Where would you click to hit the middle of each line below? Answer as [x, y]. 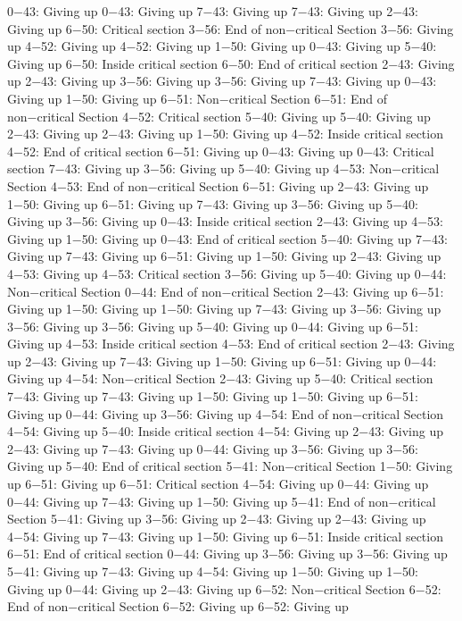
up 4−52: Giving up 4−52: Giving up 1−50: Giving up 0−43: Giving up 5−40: [222, 46]
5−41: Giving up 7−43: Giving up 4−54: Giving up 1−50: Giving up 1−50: [213, 571]
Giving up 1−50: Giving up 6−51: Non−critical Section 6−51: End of [197, 98]
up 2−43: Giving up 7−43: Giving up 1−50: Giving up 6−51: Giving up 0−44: [222, 361]
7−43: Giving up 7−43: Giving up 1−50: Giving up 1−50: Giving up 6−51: [213, 396]
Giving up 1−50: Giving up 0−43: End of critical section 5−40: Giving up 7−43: [227, 238]
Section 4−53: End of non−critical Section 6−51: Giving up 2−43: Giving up [218, 185]
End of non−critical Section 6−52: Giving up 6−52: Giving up [178, 606]
